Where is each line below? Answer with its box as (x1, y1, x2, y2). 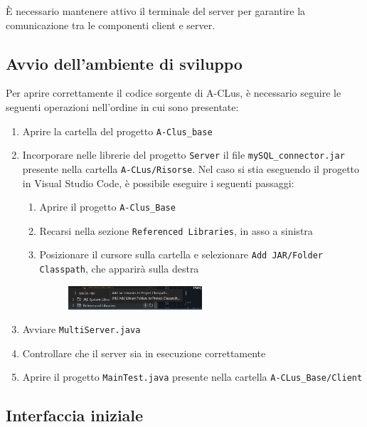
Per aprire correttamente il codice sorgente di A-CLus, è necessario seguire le (6, 85, 341, 100)
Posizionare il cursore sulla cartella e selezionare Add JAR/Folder (39, 247, 323, 262)
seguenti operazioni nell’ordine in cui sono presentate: (6, 99, 239, 114)
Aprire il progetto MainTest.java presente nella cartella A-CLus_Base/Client (22, 369, 363, 384)
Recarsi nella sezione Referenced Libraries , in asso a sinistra (39, 223, 313, 238)
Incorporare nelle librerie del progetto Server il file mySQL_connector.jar (22, 147, 345, 162)
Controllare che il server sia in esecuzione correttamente (22, 345, 266, 360)
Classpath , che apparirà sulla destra (39, 261, 199, 276)
